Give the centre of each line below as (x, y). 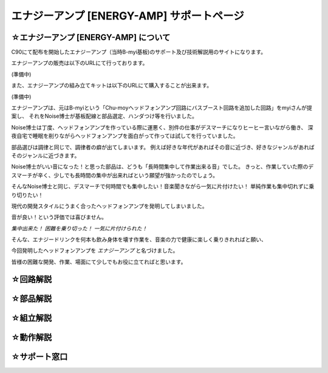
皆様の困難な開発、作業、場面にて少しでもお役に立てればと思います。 (99, 262)
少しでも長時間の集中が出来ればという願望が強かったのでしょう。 (136, 175)
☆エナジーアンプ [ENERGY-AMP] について (91, 37)
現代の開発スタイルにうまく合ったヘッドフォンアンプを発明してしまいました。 (109, 206)
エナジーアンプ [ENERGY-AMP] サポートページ (128, 16)
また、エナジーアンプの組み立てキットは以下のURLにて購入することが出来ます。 (112, 86)
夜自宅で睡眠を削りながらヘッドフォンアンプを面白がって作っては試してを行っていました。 (125, 136)
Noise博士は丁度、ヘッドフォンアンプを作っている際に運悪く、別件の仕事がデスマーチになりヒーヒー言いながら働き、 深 (162, 127)
